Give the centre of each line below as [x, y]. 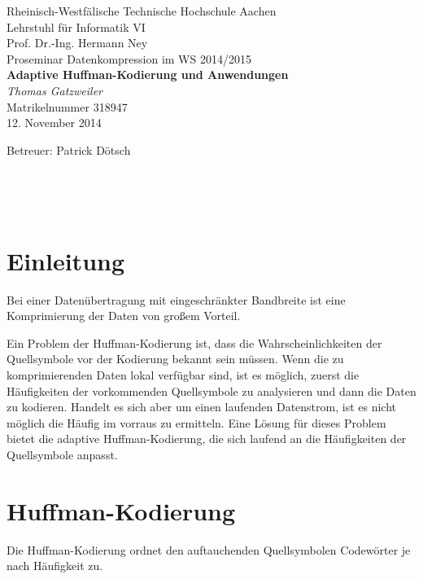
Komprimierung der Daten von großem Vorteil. [124, 316]
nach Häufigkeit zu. [55, 566]
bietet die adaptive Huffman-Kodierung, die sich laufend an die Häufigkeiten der [207, 439]
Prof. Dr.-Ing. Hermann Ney [77, 43]
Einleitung [66, 260]
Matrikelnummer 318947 [67, 106]
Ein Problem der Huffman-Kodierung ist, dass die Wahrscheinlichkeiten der [194, 342]
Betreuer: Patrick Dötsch [69, 149]
